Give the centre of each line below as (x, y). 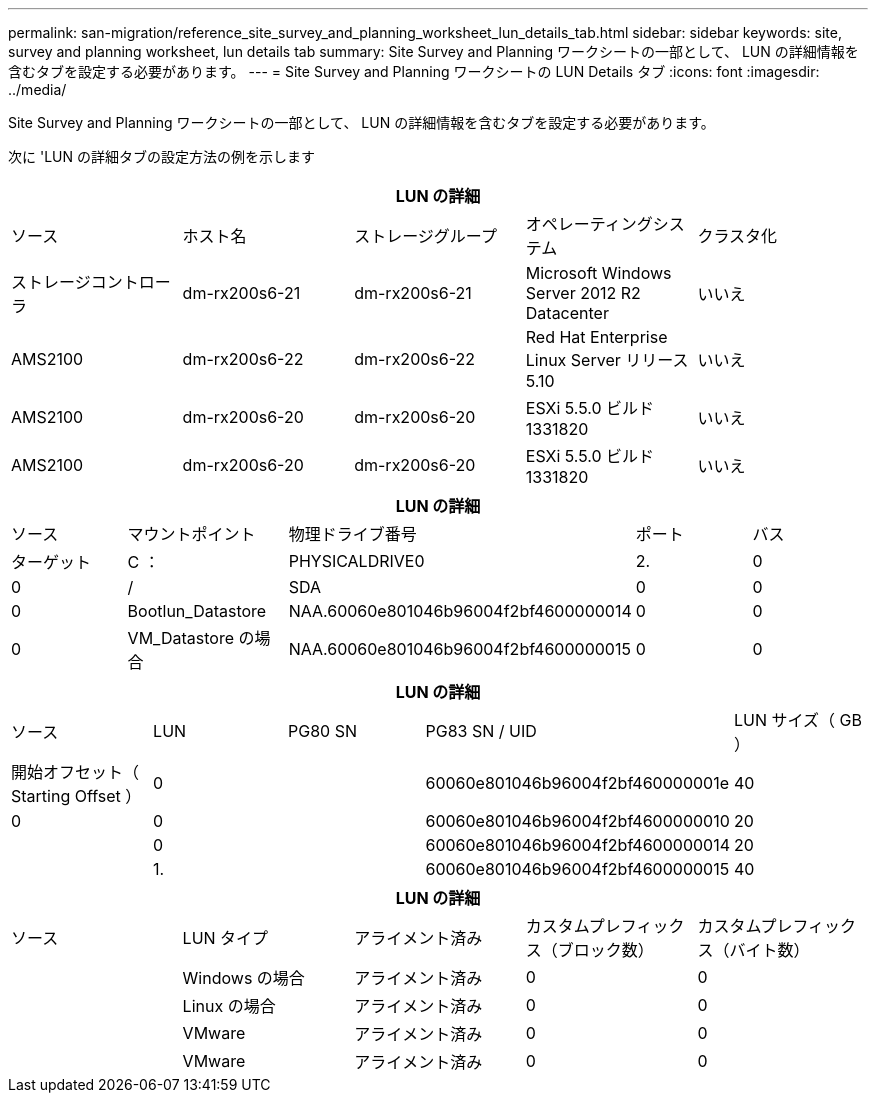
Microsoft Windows (598, 273)
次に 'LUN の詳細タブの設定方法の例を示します (161, 156)
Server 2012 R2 (583, 293)
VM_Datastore (180, 638)
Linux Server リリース (607, 360)
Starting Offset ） (76, 796)
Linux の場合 (229, 1006)
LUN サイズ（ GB (798, 720)
